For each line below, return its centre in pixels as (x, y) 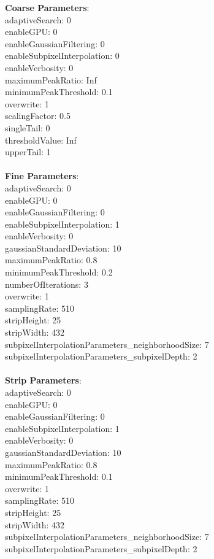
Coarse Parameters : (47, 7)
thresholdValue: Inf (41, 140)
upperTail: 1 (28, 152)
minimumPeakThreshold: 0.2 (59, 272)
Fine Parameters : (42, 176)
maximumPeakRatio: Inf (51, 79)
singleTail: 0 (28, 127)
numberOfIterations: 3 (47, 284)
